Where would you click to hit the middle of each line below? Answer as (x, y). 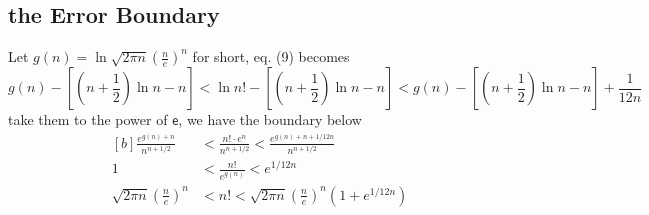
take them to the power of (88, 119)
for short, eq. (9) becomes (271, 56)
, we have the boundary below (270, 119)
